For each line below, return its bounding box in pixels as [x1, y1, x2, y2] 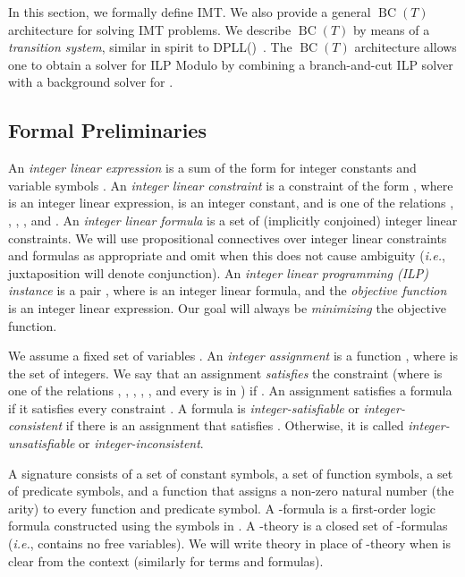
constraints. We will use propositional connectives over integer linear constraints [8, 228, 447, 247]
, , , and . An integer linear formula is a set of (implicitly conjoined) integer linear [8, 210, 458, 229]
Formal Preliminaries [8, 116, 207, 144]
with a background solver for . [8, 72, 173, 91]
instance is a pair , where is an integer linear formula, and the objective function [8, 281, 447, 300]
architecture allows [354, 38, 457, 56]
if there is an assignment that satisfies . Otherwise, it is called [65, 416, 404, 435]
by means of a [352, 20, 430, 38]
